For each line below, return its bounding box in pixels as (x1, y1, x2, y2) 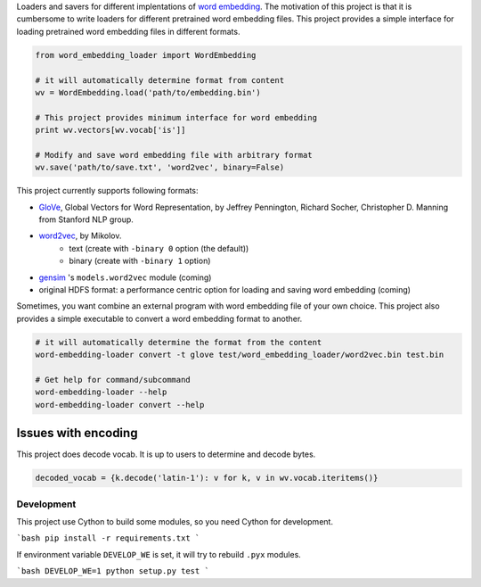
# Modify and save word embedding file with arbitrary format (35, 150, 313, 160)
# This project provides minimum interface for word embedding (35, 112, 318, 122)
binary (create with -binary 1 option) (69, 255, 211, 267)
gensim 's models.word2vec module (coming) (38, 272, 212, 283)
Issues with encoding (16, 426, 138, 441)
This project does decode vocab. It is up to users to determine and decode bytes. (16, 449, 316, 459)
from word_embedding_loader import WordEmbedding (35, 50, 257, 60)
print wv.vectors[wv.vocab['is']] (35, 125, 186, 136)
